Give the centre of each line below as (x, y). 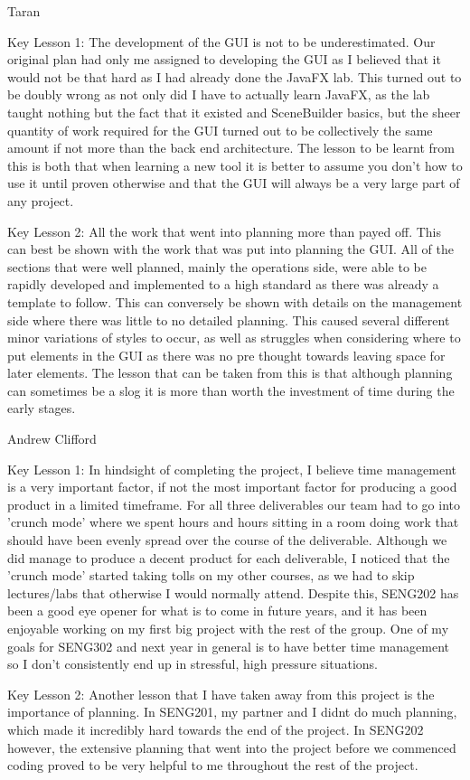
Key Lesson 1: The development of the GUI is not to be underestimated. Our (221, 41)
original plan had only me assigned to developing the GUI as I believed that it (224, 59)
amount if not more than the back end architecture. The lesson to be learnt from (231, 148)
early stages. (42, 408)
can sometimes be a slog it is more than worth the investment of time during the (231, 390)
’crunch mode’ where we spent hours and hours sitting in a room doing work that (233, 522)
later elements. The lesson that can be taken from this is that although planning (230, 373)
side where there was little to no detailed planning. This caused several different (229, 320)
